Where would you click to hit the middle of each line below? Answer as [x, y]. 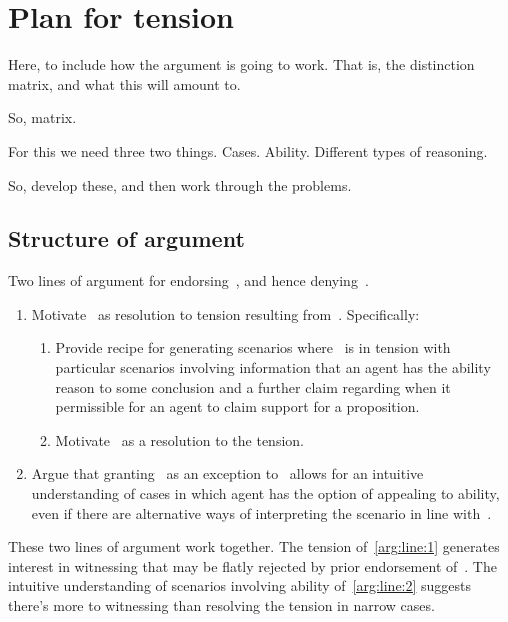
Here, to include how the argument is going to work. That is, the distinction [241, 64]
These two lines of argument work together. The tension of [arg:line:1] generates [254, 546]
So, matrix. [42, 117]
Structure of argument [126, 238]
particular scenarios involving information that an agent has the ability [273, 367]
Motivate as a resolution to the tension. [179, 439]
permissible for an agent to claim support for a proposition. [237, 406]
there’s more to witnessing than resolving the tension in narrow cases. [221, 605]
